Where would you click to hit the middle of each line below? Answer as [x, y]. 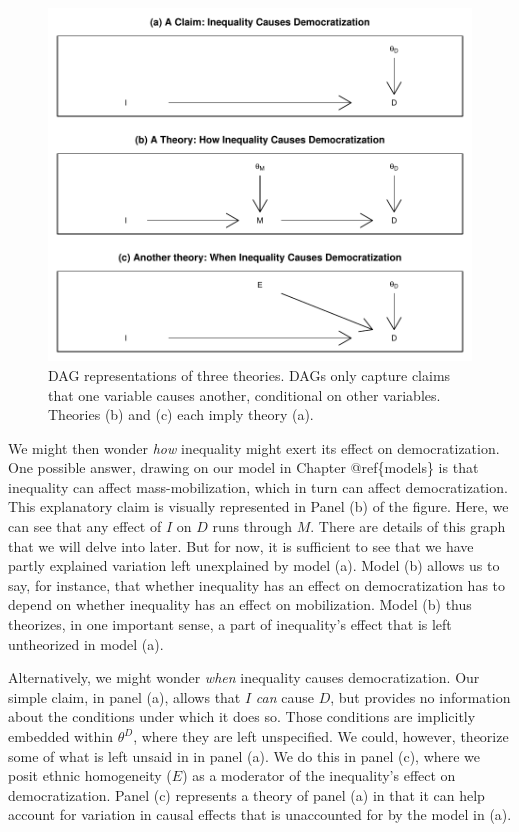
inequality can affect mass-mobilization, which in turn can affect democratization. [258, 486]
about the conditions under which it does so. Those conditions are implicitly [242, 716]
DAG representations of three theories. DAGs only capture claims [249, 374]
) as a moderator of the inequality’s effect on [319, 775]
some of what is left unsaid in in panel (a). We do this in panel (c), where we [244, 755]
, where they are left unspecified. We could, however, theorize [321, 736]
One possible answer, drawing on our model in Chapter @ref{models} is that [243, 467]
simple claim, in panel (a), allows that [124, 696]
